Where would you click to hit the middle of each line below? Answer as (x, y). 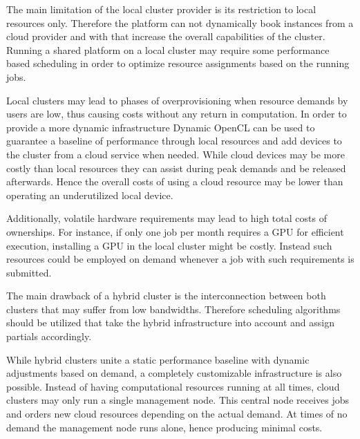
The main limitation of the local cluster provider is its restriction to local (161, 9)
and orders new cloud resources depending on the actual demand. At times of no (177, 414)
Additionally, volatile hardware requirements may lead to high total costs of (167, 218)
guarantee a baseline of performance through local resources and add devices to (174, 141)
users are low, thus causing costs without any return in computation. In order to (177, 114)
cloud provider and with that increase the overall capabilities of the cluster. (166, 36)
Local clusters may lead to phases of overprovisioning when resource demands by (177, 100)
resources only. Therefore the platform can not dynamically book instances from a (180, 22)
